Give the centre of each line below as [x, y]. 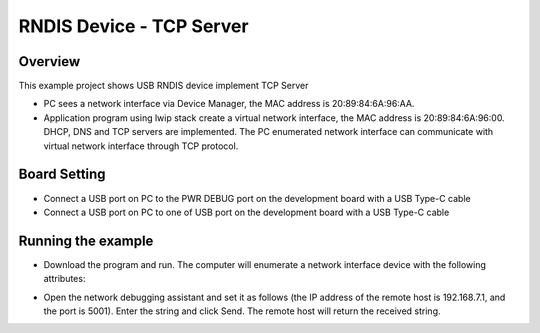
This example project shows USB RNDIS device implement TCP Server [163, 86]
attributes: [64, 279]
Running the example [86, 240]
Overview [49, 61]
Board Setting [62, 174]
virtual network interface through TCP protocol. [141, 146]
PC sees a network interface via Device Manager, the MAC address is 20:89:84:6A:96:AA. [229, 104]
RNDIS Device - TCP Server [133, 26]
